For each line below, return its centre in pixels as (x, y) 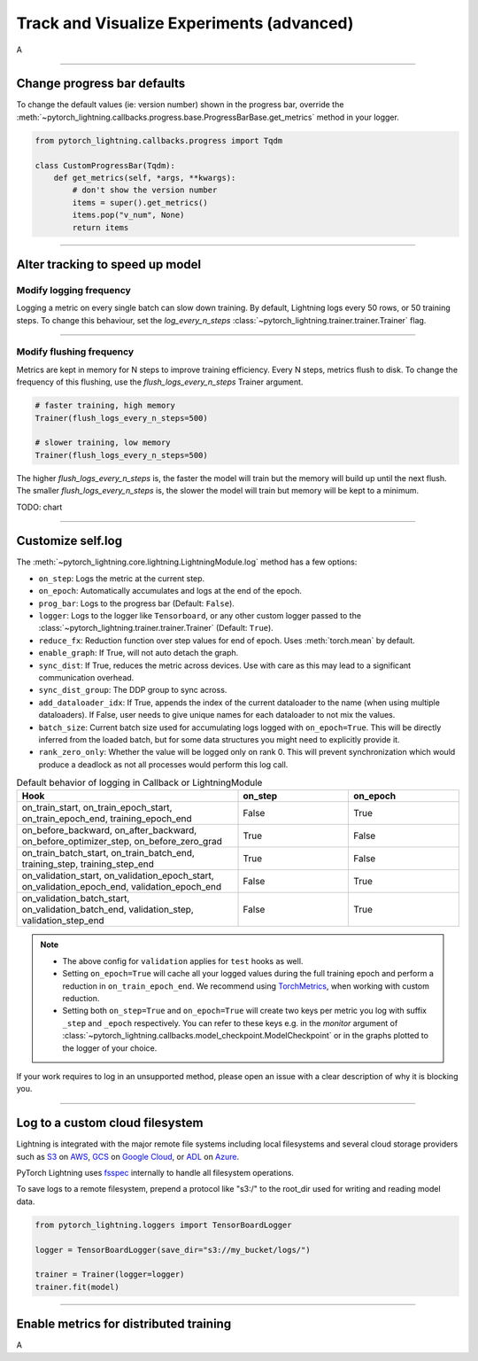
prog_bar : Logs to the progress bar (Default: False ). (136, 603)
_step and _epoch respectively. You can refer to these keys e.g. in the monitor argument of (230, 1023)
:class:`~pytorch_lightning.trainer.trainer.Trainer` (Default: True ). (156, 628)
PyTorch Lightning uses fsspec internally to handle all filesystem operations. (155, 1173)
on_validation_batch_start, (76, 898)
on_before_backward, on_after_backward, (109, 830)
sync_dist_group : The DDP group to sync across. (133, 690)
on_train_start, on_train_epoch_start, (97, 808)
